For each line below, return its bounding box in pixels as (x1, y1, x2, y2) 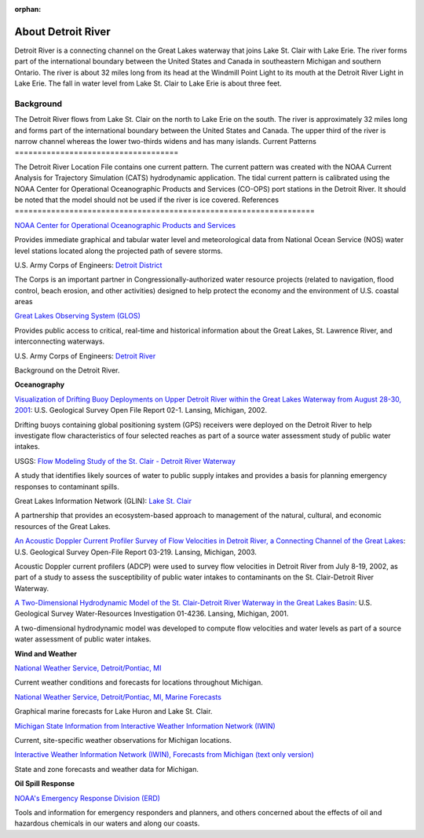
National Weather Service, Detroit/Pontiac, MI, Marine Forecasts (14, 692, 221, 701)
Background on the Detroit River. (14, 366, 120, 375)
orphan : (14, 5, 42, 13)
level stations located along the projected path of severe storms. (14, 246, 223, 255)
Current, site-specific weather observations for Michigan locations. (14, 735, 232, 744)
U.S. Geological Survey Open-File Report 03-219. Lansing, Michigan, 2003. (14, 547, 257, 557)
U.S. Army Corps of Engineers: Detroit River (14, 351, 156, 361)
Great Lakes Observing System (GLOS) (14, 311, 141, 321)
